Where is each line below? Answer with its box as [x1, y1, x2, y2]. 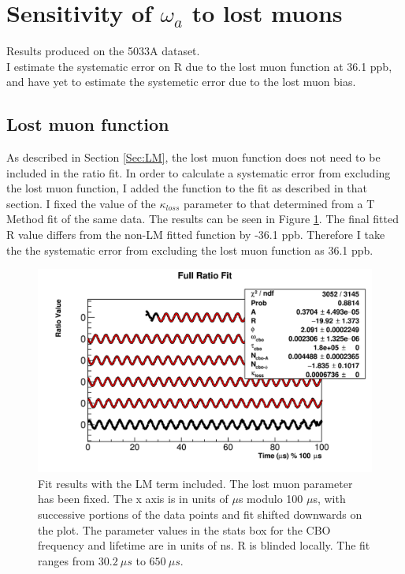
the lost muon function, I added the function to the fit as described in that [6, 180, 368, 196]
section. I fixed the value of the [6, 195, 156, 211]
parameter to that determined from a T [183, 195, 375, 211]
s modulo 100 [238, 490, 303, 507]
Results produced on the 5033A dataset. [6, 43, 200, 59]
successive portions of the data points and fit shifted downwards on [38, 506, 362, 522]
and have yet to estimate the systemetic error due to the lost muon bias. [6, 73, 356, 90]
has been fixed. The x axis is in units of [38, 490, 229, 507]
